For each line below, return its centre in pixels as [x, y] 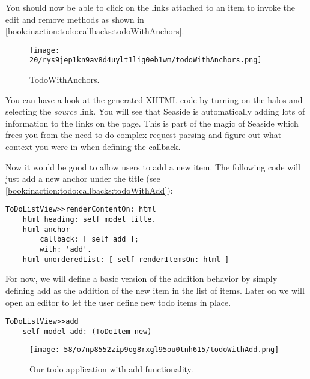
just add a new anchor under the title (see [83, 178]
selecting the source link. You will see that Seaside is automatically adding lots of [155, 111]
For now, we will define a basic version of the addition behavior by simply [141, 279]
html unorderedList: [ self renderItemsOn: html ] [126, 259]
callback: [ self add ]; [89, 240]
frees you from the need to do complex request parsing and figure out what [144, 135]
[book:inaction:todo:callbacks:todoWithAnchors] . [95, 31]
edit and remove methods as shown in [75, 19]
